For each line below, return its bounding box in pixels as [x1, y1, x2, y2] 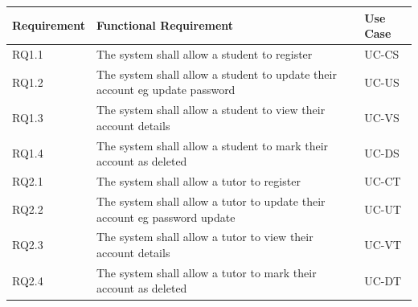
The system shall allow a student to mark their [96, 137, 329, 153]
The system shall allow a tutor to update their [96, 192, 326, 209]
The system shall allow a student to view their [96, 101, 326, 118]
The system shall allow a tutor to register [96, 173, 301, 190]
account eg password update [96, 208, 236, 225]
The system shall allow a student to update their [96, 65, 337, 82]
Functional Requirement [96, 17, 234, 34]
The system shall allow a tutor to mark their [96, 264, 317, 280]
